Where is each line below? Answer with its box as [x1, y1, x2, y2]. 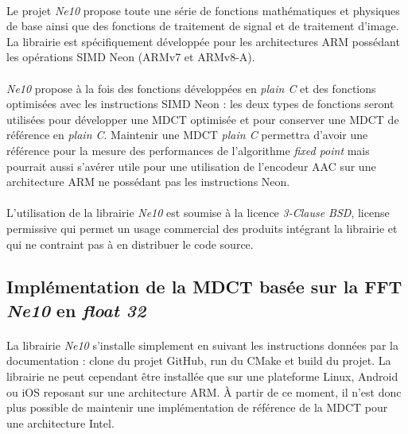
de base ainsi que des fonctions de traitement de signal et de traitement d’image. [6, 17, 399, 34]
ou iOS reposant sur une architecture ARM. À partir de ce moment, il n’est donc [6, 383, 402, 400]
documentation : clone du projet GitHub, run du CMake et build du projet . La [6, 352, 391, 369]
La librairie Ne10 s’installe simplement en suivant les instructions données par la [6, 336, 398, 353]
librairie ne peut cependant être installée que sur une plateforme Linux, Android [6, 368, 398, 385]
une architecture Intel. [6, 414, 115, 431]
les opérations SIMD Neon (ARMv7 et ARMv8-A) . [6, 48, 255, 65]
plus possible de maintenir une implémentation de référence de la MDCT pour [6, 399, 388, 416]
